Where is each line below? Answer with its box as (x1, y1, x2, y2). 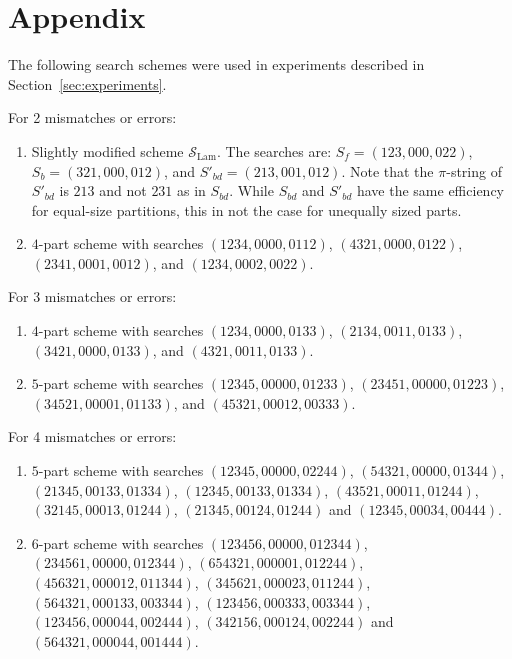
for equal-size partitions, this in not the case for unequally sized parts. (31, 199, 462, 220)
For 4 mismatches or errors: (8, 426, 177, 447)
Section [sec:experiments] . (8, 73, 167, 94)
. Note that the (341, 160, 434, 181)
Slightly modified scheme (31, 140, 184, 161)
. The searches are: (216, 140, 332, 161)
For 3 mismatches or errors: (8, 286, 177, 307)
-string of (446, 160, 502, 181)
